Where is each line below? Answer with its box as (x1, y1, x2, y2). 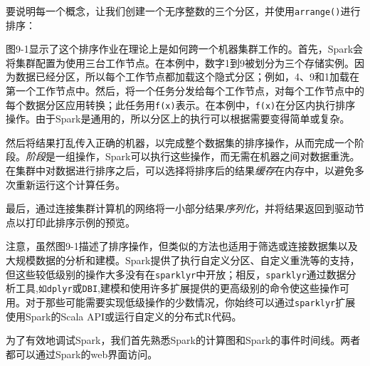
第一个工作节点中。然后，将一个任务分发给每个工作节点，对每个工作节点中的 (6, 83, 364, 98)
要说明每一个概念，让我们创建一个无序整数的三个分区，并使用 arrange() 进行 (6, 4, 361, 18)
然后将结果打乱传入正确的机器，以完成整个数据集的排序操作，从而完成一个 (6, 135, 354, 150)
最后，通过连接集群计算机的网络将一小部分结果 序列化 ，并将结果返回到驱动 (6, 201, 354, 216)
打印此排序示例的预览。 (25, 214, 135, 229)
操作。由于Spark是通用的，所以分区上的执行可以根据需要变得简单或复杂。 (6, 111, 350, 126)
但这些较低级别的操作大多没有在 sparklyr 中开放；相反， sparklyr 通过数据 (6, 266, 347, 281)
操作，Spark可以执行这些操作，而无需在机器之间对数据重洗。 (75, 149, 360, 164)
